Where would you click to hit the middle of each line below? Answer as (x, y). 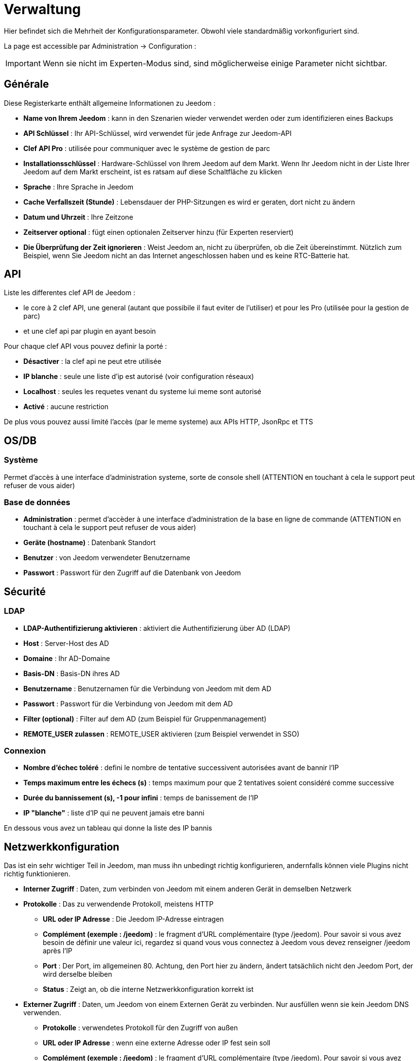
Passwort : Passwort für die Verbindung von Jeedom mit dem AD (128, 703)
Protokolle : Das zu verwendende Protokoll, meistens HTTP (119, 904)
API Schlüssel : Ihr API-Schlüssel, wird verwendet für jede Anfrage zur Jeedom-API (157, 133)
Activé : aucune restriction (66, 407)
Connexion (25, 751)
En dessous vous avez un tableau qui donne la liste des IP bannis (108, 828)
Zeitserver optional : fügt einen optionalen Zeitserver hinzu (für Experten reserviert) (158, 232)
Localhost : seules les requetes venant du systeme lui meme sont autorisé (142, 392)
